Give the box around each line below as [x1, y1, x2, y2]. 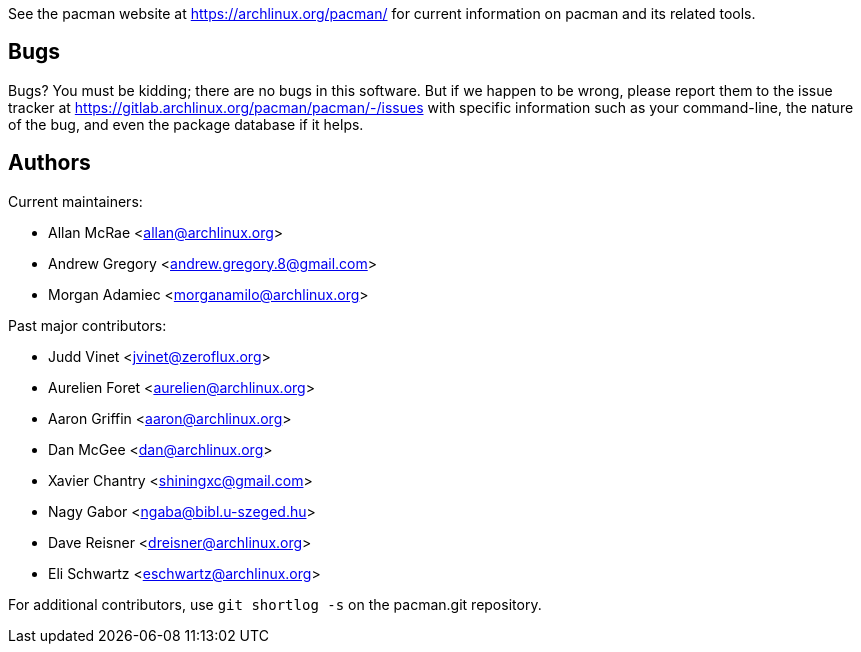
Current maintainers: [8, 192, 143, 210]
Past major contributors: [8, 316, 167, 334]
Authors [8, 150, 91, 176]
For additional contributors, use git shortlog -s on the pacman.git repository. [8, 595, 542, 613]
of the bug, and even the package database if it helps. [8, 115, 364, 133]
